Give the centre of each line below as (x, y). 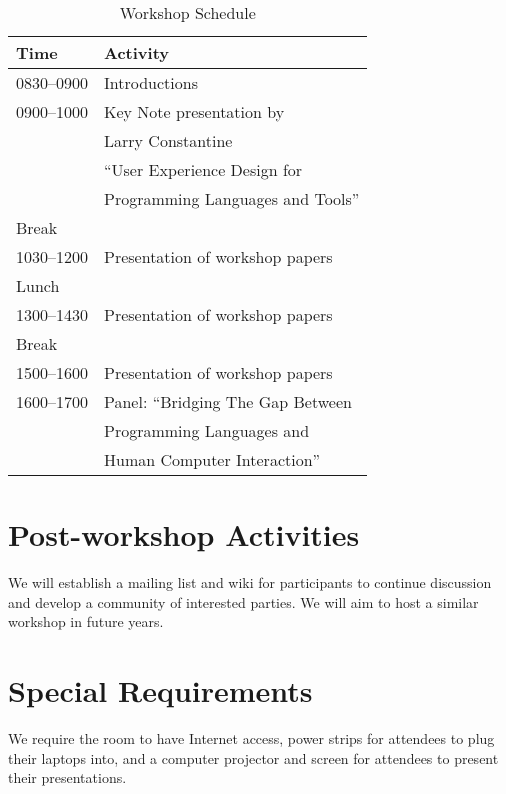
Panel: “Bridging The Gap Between (228, 401)
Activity (137, 52)
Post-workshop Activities (184, 534)
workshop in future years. (86, 621)
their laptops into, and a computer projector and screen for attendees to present (253, 757)
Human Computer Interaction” (212, 459)
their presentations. (67, 777)
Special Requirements (160, 690)
